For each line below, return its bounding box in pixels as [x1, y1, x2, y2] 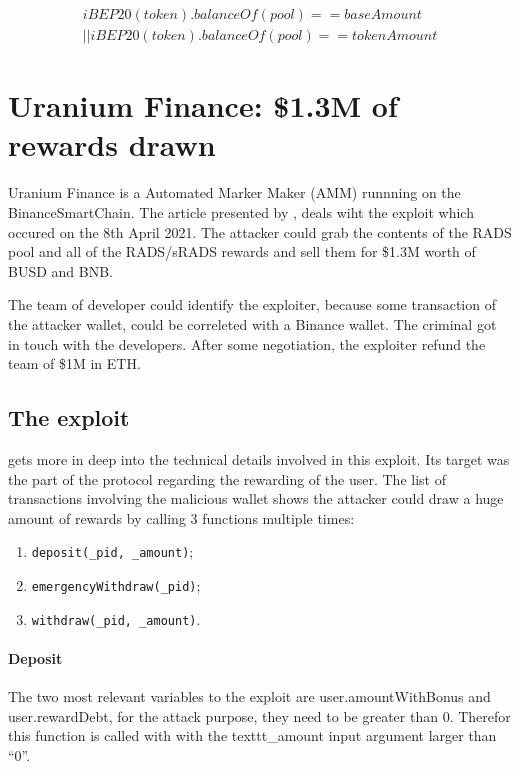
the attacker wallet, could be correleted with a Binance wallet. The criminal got [8, 313, 497, 334]
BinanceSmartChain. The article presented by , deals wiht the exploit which [8, 201, 474, 222]
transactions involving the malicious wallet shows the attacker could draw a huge [8, 488, 504, 509]
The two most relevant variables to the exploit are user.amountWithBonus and [8, 686, 491, 707]
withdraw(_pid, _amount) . [31, 608, 201, 629]
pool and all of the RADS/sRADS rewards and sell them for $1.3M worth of [8, 241, 476, 262]
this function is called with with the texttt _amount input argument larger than [8, 725, 497, 746]
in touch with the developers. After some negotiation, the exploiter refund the [8, 333, 486, 354]
